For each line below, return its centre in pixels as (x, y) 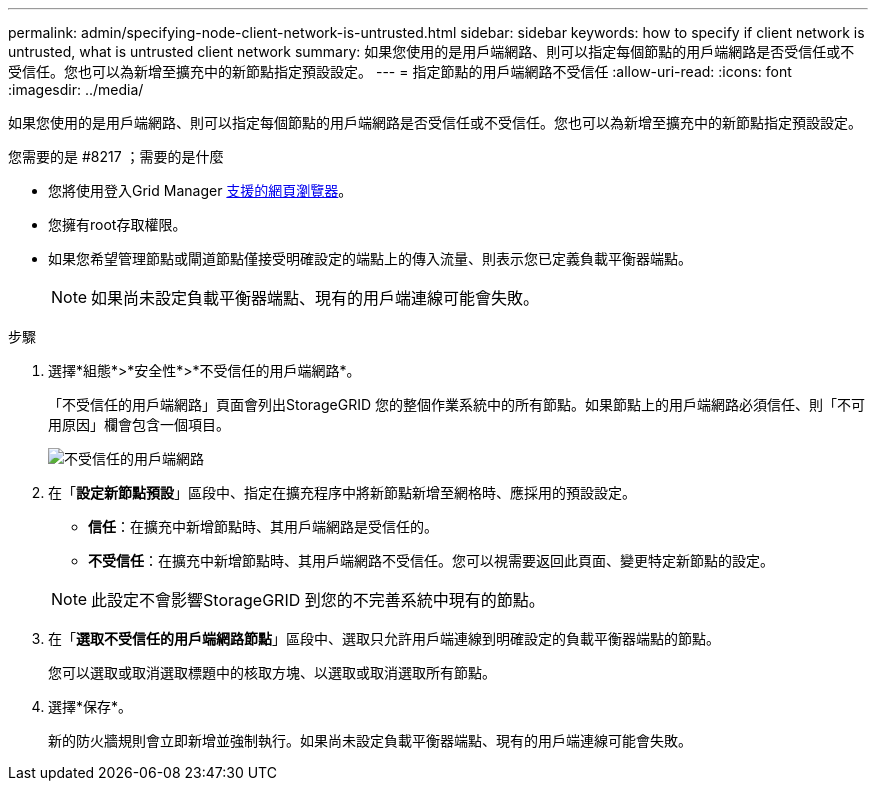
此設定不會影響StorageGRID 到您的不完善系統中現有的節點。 (318, 600)
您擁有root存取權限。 (117, 224)
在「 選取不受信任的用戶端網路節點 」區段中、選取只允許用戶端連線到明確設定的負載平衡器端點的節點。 (384, 638)
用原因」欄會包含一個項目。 (139, 424)
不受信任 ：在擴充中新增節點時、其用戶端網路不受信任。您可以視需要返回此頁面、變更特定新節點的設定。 (431, 560)
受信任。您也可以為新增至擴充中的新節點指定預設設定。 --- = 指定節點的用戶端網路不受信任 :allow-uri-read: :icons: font (400, 71)
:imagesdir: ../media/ (76, 89)
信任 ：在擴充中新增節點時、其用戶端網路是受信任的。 (263, 526)
